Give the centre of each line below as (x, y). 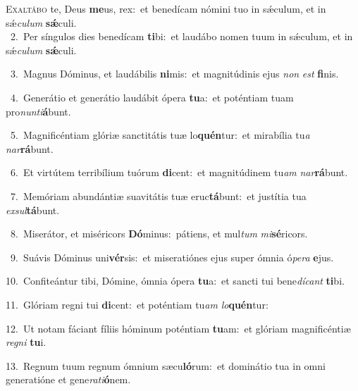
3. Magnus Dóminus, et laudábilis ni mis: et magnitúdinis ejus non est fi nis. (174, 74)
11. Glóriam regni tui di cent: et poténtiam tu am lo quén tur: (137, 304)
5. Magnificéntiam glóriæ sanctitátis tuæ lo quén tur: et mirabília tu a (160, 135)
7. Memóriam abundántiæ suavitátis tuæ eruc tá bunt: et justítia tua (158, 195)
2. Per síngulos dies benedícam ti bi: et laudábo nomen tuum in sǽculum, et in (181, 36)
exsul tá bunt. (33, 210)
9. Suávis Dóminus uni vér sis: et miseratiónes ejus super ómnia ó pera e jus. (172, 257)
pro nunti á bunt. (38, 111)
